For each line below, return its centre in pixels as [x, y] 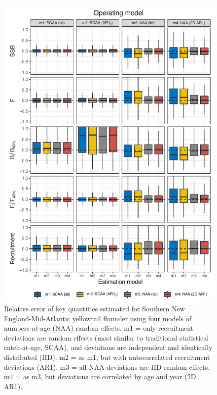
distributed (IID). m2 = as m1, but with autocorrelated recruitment [107, 357]
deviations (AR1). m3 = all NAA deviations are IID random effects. [107, 367]
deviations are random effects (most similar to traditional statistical [107, 337]
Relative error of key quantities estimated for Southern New [94, 308]
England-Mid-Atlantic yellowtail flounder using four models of [98, 318]
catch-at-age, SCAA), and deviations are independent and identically [108, 347]
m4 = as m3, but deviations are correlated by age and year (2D [100, 376]
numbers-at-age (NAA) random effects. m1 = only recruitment [99, 328]
